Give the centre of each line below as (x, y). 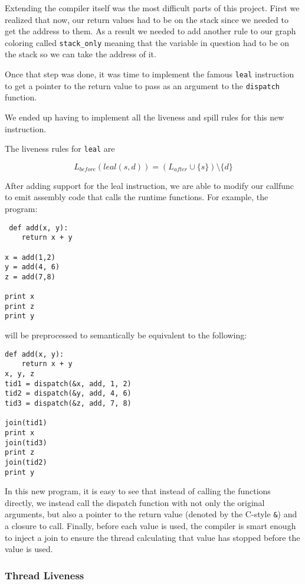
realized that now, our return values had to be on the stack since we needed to (147, 19)
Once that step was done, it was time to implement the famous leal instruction (150, 74)
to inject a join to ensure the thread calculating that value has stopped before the (152, 537)
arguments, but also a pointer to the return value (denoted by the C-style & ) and (151, 514)
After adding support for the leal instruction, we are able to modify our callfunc (150, 185)
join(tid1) (26, 423)
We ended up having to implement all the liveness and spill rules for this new (145, 117)
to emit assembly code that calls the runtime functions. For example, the (137, 197)
